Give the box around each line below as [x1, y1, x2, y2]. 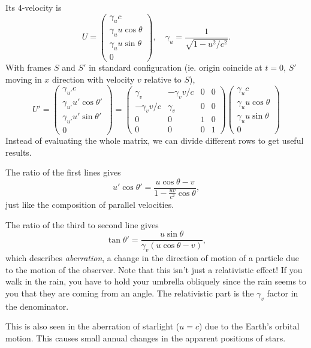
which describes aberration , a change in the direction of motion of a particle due [5, 252, 299, 264]
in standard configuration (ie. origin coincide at [89, 61, 262, 74]
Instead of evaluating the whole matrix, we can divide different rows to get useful [5, 134, 304, 146]
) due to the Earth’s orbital [198, 320, 300, 332]
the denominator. [5, 299, 69, 312]
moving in [5, 72, 42, 85]
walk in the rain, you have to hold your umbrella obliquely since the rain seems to [5, 275, 307, 288]
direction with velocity [52, 72, 135, 85]
